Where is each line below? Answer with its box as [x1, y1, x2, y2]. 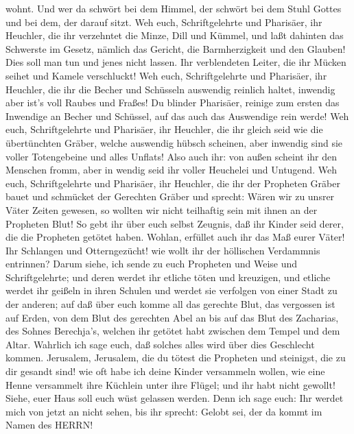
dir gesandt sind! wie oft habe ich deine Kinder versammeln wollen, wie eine [5, 364, 325, 378]
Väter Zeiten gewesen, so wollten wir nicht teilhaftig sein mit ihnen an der [5, 202, 318, 217]
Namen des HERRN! [5, 418, 93, 432]
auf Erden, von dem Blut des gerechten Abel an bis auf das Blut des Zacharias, [5, 310, 339, 324]
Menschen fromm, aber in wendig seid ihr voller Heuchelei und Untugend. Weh [5, 162, 337, 177]
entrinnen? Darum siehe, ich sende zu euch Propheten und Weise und [5, 256, 298, 271]
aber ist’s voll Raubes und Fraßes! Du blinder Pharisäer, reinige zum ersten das [5, 95, 340, 110]
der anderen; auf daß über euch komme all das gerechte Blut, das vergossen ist [5, 297, 335, 311]
